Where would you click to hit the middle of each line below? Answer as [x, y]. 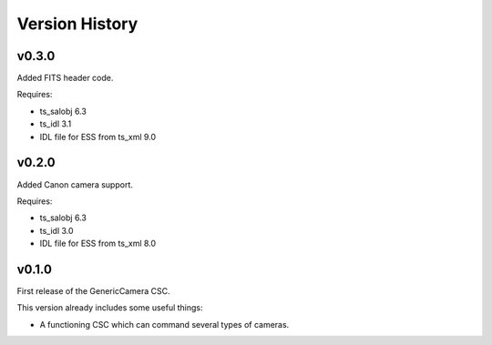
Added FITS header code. [65, 78]
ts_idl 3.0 [56, 230]
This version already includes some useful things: [110, 308]
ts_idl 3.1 [56, 124]
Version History [77, 24]
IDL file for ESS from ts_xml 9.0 [98, 137]
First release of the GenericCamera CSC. [93, 291]
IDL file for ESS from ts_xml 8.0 [98, 244]
